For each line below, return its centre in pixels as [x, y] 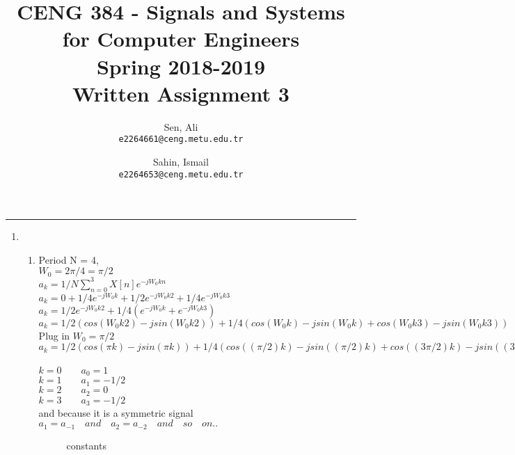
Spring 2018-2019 [181, 66]
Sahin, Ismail [181, 161]
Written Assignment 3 [181, 93]
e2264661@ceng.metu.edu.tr [181, 139]
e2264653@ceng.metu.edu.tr [181, 174]
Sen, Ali [181, 126]
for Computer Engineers [181, 39]
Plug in [54, 335]
